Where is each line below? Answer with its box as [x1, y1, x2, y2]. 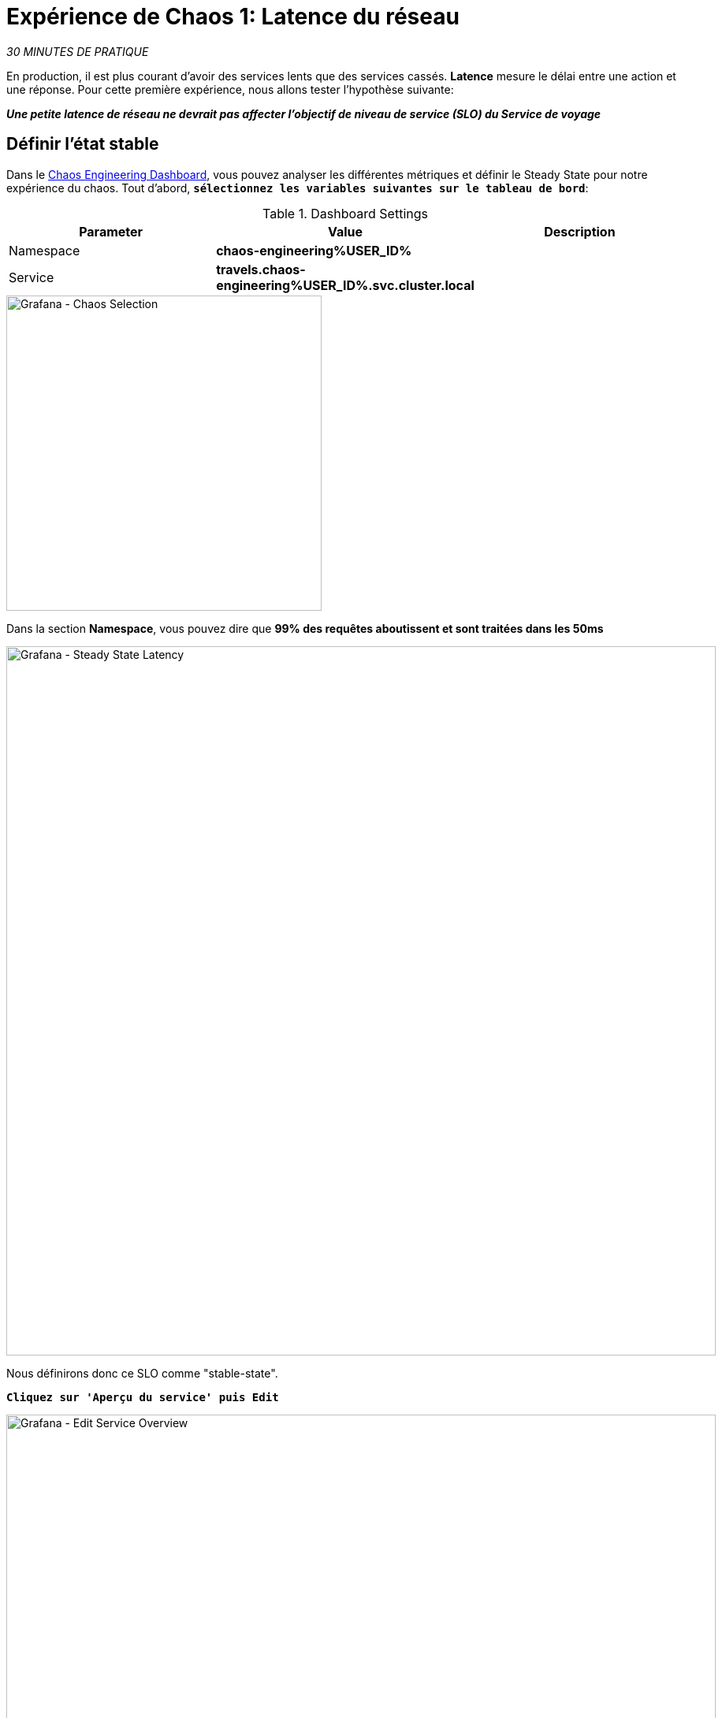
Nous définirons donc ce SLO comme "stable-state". [6, 1366, 278, 1380]
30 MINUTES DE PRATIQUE [6, 44, 149, 58]
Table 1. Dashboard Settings [262, 205, 428, 221]
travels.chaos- [216, 261, 306, 277]
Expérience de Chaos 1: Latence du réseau [6, 3, 460, 30]
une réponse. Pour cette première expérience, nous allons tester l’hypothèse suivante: [6, 82, 454, 96]
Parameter [79, 223, 143, 240]
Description [544, 223, 616, 240]
